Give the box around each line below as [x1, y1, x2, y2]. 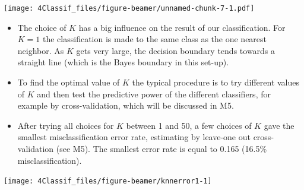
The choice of [17, 21, 66, 33]
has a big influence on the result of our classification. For [78, 21, 286, 33]
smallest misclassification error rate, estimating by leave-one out [17, 131, 251, 143]
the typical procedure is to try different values [132, 76, 300, 88]
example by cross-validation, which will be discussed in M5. [17, 99, 234, 112]
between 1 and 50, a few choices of [126, 119, 252, 131]
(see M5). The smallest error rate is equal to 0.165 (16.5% [56, 142, 267, 154]
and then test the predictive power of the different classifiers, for [37, 87, 271, 100]
